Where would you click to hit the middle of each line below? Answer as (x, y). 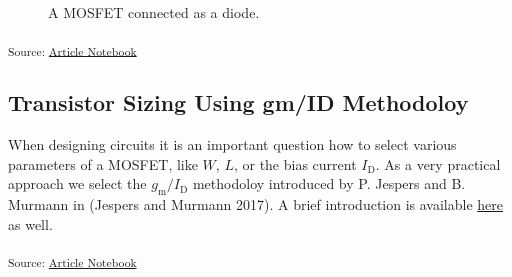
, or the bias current (295, 163)
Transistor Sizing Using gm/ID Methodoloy (238, 102)
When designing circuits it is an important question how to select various (232, 143)
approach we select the (77, 183)
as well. (30, 223)
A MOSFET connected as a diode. (154, 12)
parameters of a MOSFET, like (103, 163)
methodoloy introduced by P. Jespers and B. (329, 183)
